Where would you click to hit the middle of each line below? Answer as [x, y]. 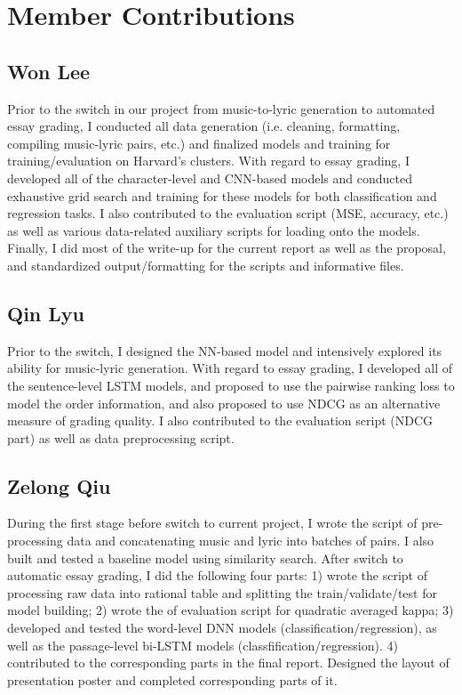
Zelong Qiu [59, 485]
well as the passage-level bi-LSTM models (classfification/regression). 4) [203, 645]
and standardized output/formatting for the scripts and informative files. [206, 265]
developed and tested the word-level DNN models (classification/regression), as [222, 628]
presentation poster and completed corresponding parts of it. [172, 679]
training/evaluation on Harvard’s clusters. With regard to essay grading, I [208, 161]
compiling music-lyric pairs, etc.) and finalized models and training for [199, 143]
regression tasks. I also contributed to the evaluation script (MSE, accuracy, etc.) [228, 213]
